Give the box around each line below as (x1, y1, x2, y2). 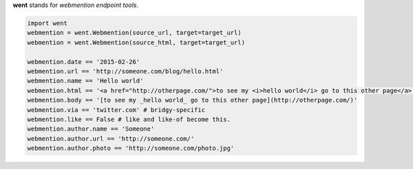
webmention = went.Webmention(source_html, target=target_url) (27, 38, 246, 46)
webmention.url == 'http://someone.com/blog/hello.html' (27, 67, 224, 75)
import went (27, 19, 68, 27)
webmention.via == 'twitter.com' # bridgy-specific (27, 106, 206, 113)
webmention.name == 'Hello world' (27, 77, 144, 85)
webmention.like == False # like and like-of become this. (27, 115, 231, 123)
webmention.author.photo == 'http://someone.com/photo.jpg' (27, 144, 235, 153)
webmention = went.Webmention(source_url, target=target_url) (27, 29, 242, 37)
